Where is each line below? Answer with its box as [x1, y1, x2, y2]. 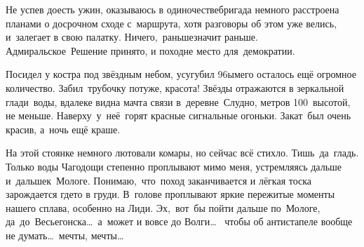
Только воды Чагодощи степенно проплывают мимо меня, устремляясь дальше [6, 159, 342, 173]
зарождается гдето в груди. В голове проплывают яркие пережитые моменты [6, 187, 335, 201]
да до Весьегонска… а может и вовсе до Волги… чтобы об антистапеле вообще [6, 214, 353, 229]
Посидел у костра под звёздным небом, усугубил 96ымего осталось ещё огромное [6, 67, 356, 81]
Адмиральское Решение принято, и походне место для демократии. [6, 43, 295, 58]
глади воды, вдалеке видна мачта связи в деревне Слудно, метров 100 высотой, [6, 94, 351, 109]
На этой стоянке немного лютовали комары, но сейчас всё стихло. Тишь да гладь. [6, 145, 359, 160]
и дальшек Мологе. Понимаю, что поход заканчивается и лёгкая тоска [6, 173, 312, 187]
